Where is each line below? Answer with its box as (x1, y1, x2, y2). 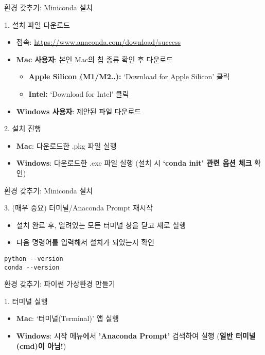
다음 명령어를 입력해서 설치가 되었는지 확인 (16, 237, 154, 247)
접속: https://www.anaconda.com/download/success (16, 37, 181, 47)
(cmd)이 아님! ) (16, 340, 66, 351)
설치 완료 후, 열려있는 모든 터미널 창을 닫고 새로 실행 (16, 219, 186, 230)
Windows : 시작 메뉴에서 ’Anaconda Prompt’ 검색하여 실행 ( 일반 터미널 (16, 330, 256, 341)
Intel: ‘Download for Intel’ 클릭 (28, 88, 129, 99)
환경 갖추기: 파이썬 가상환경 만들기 (4, 278, 115, 289)
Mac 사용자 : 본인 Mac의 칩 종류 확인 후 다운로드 (16, 54, 173, 64)
